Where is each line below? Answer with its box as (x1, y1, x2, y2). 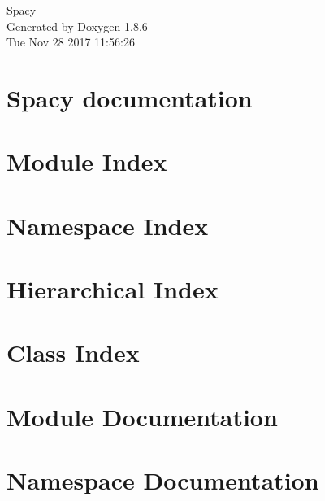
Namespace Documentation (6, 464, 319, 497)
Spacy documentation (6, 81, 253, 114)
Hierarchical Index (6, 272, 219, 306)
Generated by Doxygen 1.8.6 (6, 17, 148, 34)
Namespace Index (6, 208, 209, 242)
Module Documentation (6, 399, 278, 433)
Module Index (6, 145, 167, 178)
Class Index (6, 336, 140, 369)
